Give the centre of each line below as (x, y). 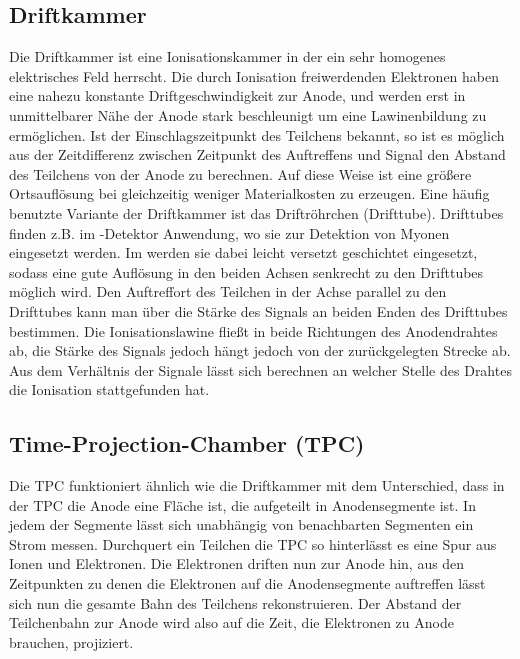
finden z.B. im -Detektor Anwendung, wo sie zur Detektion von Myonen (229, 232)
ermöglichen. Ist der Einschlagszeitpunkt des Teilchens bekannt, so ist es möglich (257, 134)
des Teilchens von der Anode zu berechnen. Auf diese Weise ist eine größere (240, 173)
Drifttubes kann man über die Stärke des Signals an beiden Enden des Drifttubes (258, 310)
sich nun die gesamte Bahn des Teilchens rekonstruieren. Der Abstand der (235, 602)
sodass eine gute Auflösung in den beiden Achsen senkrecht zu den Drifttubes (246, 271)
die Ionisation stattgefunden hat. (109, 389)
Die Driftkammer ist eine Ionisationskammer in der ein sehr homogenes (227, 56)
